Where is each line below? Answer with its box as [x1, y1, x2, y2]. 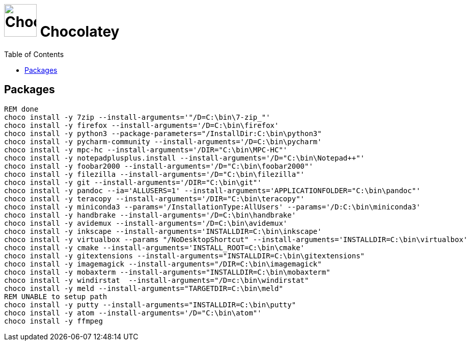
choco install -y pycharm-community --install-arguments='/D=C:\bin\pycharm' [4, 137, 322, 146]
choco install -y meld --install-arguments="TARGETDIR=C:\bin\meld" [4, 284, 283, 293]
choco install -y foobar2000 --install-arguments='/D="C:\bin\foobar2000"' [4, 162, 313, 170]
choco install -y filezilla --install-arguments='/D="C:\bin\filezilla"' [4, 170, 305, 178]
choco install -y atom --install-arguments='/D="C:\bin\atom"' [4, 308, 262, 317]
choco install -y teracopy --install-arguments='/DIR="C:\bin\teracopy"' [4, 194, 305, 203]
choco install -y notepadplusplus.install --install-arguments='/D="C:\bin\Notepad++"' [4, 153, 365, 162]
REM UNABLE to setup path [4, 292, 107, 301]
